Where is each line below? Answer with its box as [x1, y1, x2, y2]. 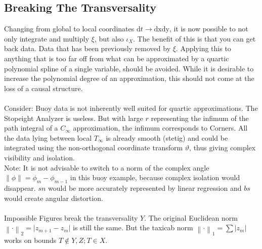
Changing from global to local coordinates [4, 23, 135, 34]
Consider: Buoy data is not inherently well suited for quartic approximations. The [4, 102, 258, 113]
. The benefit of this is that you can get [133, 33, 256, 44]
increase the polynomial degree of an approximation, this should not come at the [4, 73, 254, 84]
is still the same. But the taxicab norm [73, 222, 193, 233]
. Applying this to [176, 43, 231, 54]
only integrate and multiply [4, 33, 90, 44]
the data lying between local [4, 132, 92, 143]
